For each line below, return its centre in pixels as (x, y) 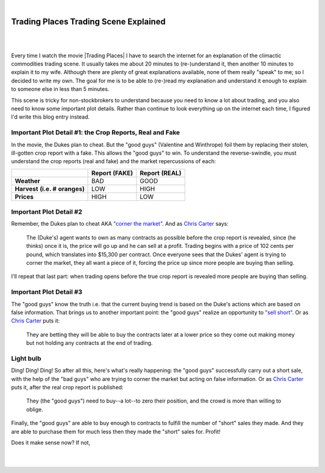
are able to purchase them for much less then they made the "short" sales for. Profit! (116, 431)
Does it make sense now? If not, (51, 443)
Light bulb (26, 358)
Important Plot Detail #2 (47, 212)
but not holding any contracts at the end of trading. (89, 343)
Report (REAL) (160, 173)
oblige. (35, 409)
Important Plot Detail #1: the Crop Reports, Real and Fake (95, 132)
